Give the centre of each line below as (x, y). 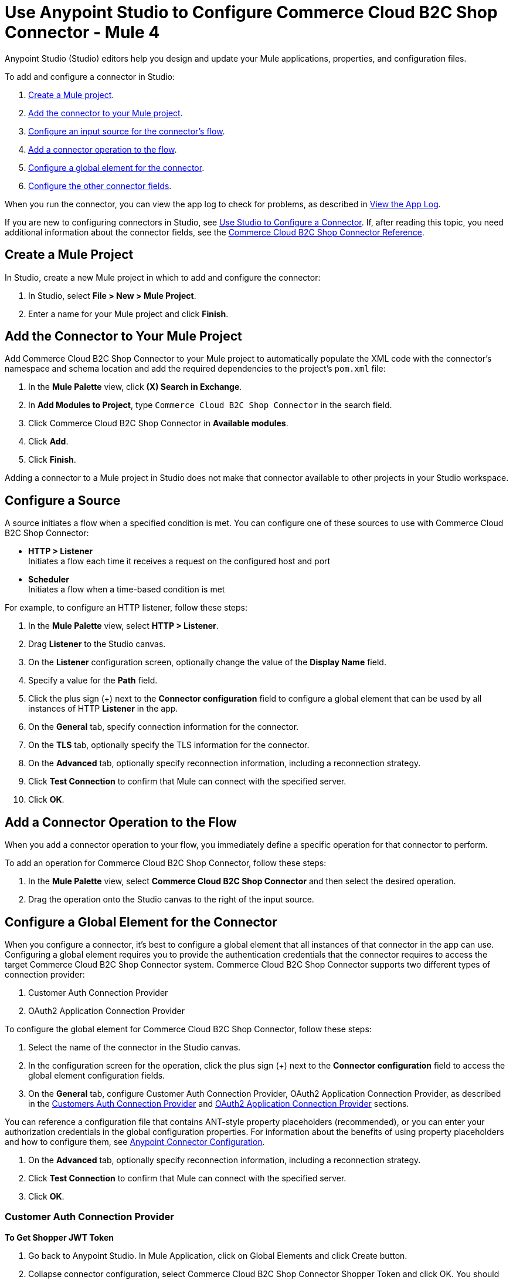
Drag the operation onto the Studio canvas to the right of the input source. (171, 900)
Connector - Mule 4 (82, 32)
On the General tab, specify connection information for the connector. (164, 727)
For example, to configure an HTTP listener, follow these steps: (126, 608)
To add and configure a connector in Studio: (90, 76)
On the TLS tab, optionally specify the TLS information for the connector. (169, 745)
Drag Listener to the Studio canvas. (97, 644)
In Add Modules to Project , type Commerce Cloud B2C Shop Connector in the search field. (210, 405)
